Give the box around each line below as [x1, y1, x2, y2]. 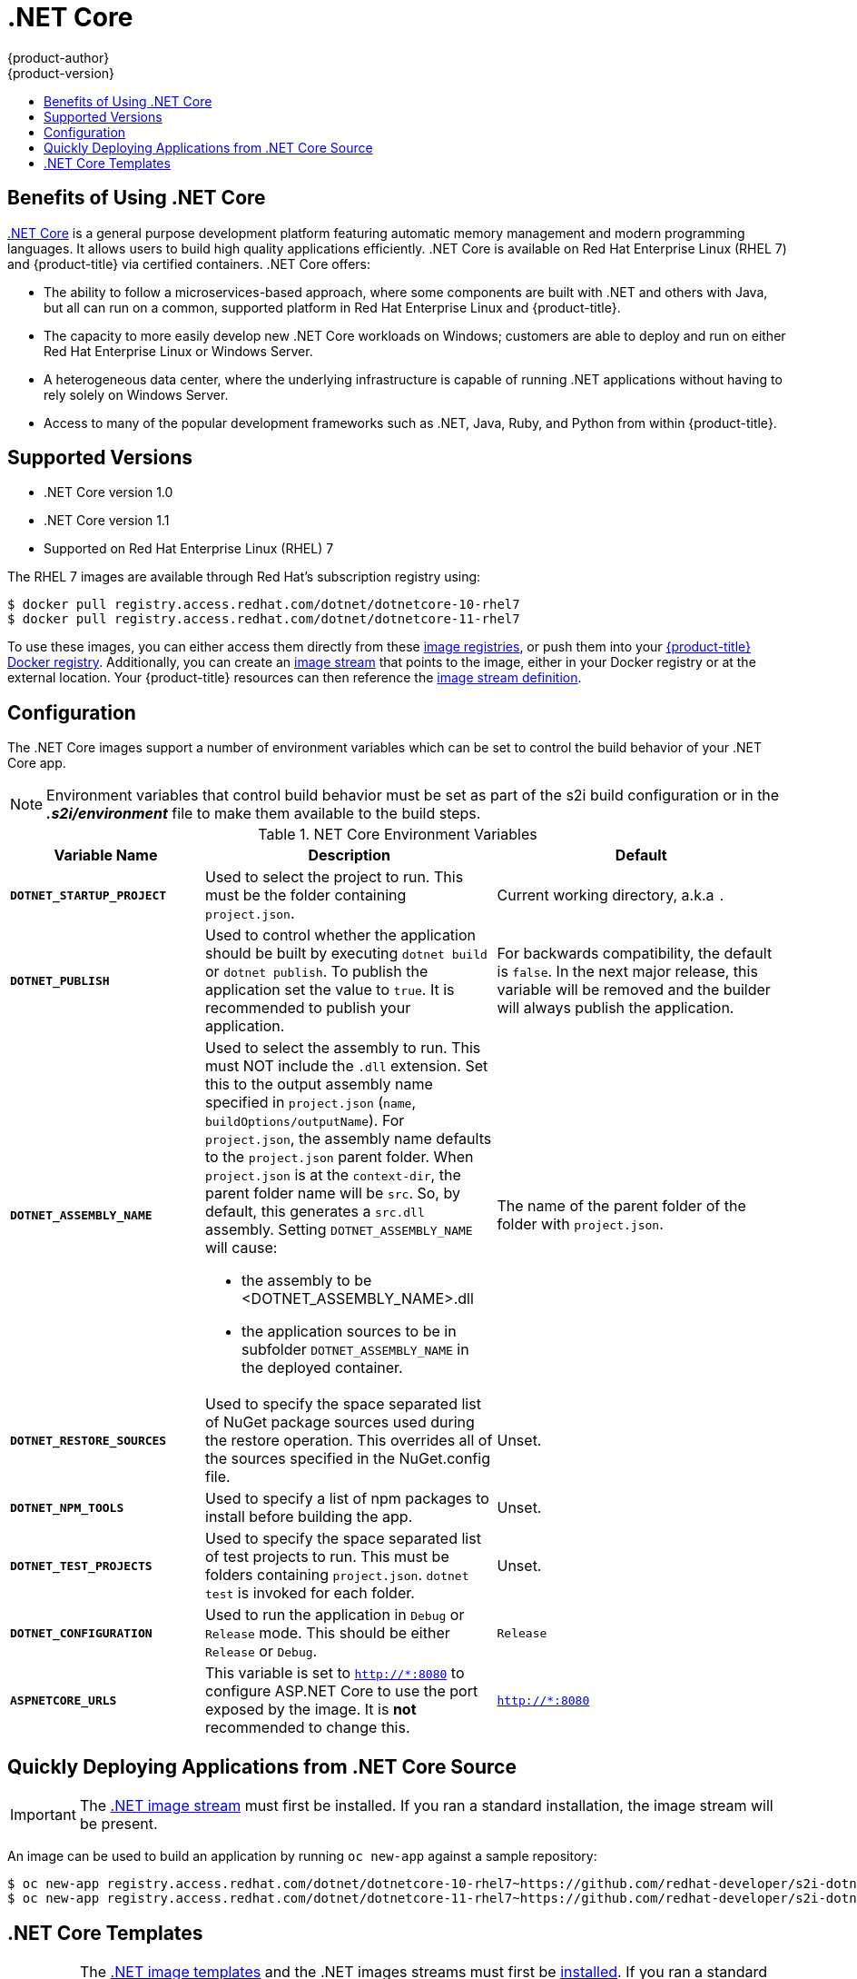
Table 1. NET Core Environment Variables [258, 825, 537, 844]
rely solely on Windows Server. [44, 386, 229, 403]
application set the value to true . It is [205, 980, 455, 999]
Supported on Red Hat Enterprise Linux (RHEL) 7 [44, 541, 334, 557]
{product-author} [7, 49, 110, 65]
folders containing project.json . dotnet [205, 1566, 469, 1585]
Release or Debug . [205, 1642, 318, 1661]
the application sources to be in [241, 1322, 457, 1341]
